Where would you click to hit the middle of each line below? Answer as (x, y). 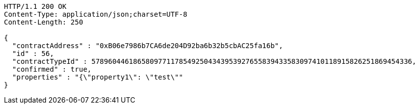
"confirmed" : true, (52, 69)
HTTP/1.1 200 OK (35, 6)
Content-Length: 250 (44, 22)
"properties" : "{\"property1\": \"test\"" (98, 77)
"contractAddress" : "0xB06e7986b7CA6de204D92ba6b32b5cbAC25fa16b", (147, 46)
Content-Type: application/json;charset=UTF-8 (96, 14)
